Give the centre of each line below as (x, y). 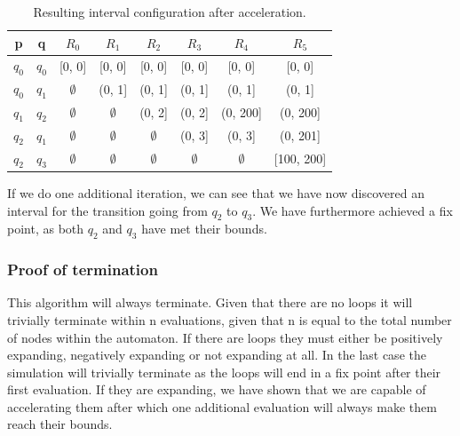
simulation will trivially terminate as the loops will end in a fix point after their (224, 372)
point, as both (46, 229)
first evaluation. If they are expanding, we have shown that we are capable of (217, 389)
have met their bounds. (204, 229)
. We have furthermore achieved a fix (353, 210)
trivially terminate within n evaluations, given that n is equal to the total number (230, 319)
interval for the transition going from (107, 210)
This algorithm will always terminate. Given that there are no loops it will (210, 302)
